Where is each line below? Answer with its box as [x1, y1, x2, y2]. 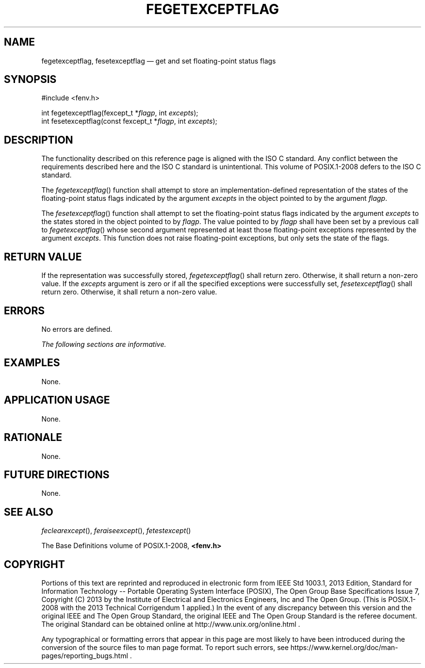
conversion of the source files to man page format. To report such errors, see [41, 643, 289, 652]
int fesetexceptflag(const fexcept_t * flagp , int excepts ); [41, 117, 217, 126]
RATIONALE [4, 431, 63, 444]
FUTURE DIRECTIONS [4, 468, 110, 481]
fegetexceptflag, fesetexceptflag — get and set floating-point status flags [41, 56, 276, 65]
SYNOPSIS [4, 73, 57, 86]
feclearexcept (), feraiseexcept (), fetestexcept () [41, 526, 191, 535]
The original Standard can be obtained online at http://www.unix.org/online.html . [41, 620, 300, 629]
